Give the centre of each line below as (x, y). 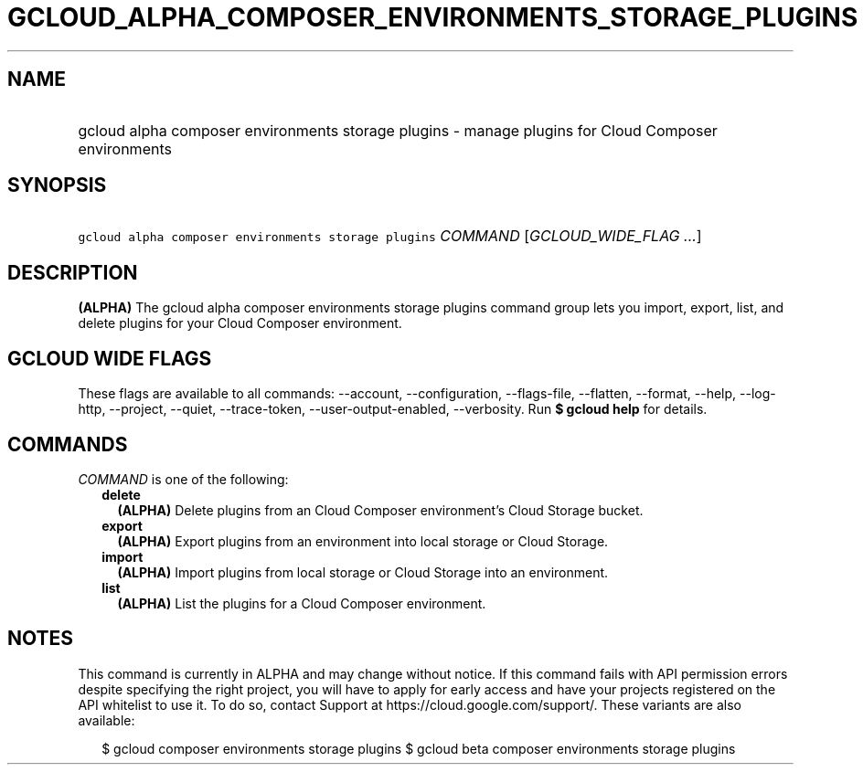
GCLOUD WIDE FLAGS (110, 358)
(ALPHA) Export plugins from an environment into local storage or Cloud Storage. (363, 541)
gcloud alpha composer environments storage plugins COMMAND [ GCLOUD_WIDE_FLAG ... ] (390, 236)
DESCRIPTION (73, 272)
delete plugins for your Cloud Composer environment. (240, 323)
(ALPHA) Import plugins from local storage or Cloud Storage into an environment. (363, 572)
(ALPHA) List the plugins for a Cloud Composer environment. (302, 603)
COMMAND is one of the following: (183, 479)
